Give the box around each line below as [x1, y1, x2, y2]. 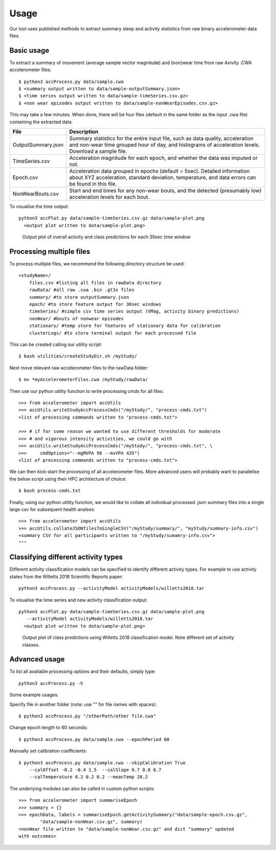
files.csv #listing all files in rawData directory [29, 280, 162, 285]
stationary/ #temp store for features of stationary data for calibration [29, 323, 221, 329]
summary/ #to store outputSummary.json [29, 294, 129, 300]
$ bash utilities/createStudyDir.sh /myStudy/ [18, 354, 137, 359]
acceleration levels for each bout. [69, 193, 150, 200]
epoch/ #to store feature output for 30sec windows [29, 301, 162, 307]
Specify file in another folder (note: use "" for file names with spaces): [9, 701, 157, 707]
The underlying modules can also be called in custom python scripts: [9, 785, 155, 792]
